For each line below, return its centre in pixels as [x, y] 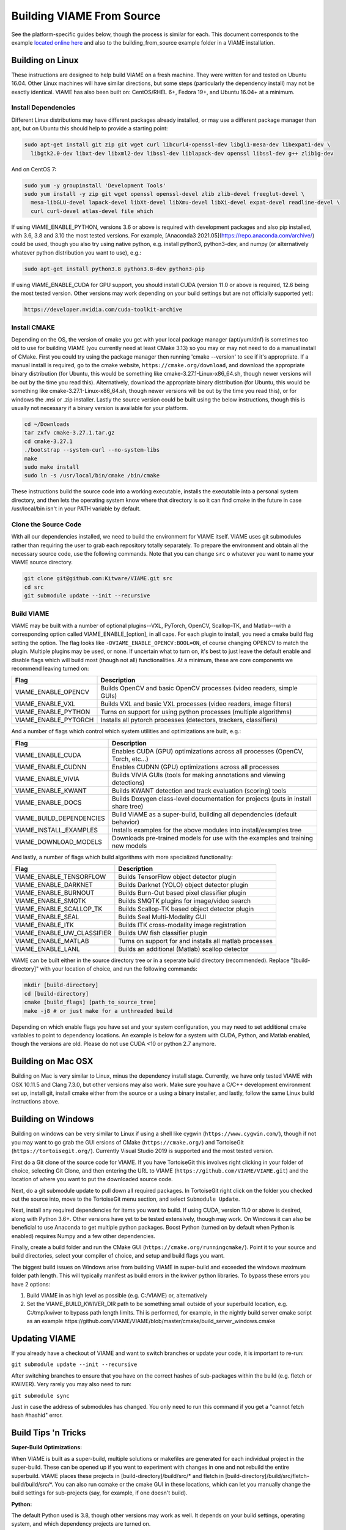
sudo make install [52, 467]
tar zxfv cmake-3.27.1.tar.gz [69, 433]
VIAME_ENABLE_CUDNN [51, 767]
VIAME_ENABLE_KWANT [51, 791]
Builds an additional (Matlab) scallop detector [183, 949]
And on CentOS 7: [34, 169]
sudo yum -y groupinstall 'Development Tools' [95, 185]
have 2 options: [31, 1284]
